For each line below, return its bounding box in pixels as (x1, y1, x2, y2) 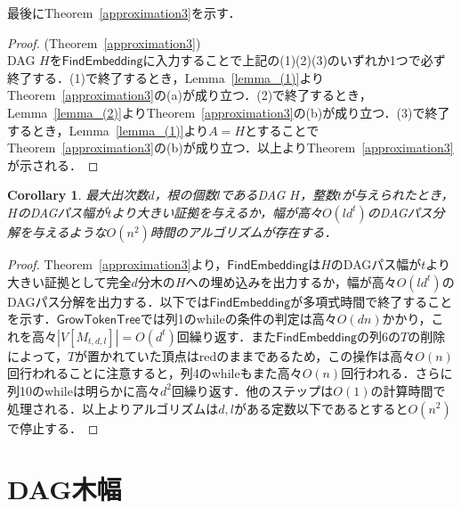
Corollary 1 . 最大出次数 (7, 185, 149, 204)
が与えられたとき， (342, 185, 454, 204)
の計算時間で (370, 381, 446, 399)
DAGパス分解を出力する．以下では (7, 291, 210, 310)
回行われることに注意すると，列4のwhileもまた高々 (7, 364, 303, 382)
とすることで (245, 120, 319, 139)
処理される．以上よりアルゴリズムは (7, 398, 219, 417)
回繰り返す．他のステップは (171, 381, 334, 399)
